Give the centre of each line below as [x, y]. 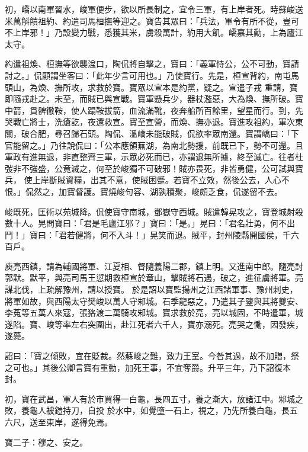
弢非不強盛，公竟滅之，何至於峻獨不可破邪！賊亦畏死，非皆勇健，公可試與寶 [154, 168]
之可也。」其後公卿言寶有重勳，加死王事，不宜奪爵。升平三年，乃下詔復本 [148, 367]
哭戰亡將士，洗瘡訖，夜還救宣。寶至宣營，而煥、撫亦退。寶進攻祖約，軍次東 [154, 122]
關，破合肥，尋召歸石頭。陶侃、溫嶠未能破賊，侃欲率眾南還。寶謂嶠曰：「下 [152, 133]
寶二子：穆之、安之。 [46, 442]
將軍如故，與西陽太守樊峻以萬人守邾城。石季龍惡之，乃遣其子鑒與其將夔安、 [154, 301]
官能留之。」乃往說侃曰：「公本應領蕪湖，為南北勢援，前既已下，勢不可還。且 [154, 145]
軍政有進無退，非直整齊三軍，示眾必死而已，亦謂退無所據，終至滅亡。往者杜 [154, 157]
